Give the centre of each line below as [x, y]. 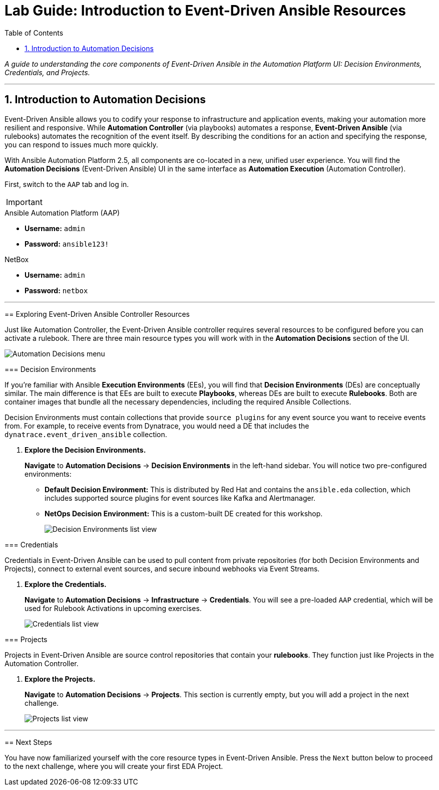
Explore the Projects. [60, 679]
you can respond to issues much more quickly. [81, 144]
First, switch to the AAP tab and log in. [67, 184]
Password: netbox [56, 290]
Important [24, 202]
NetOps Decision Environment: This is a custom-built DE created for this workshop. [184, 513]
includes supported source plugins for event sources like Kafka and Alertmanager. [180, 498]
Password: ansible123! [67, 244]
